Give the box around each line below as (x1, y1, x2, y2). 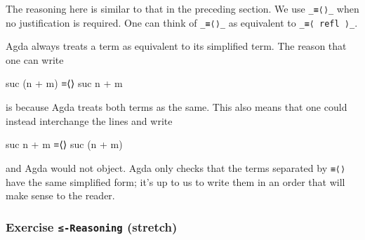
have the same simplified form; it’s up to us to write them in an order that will (6, 174, 345, 189)
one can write (6, 52, 64, 67)
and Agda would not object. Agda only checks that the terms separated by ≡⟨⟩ (6, 160, 346, 175)
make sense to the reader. (6, 188, 115, 203)
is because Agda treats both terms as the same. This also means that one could (6, 100, 347, 114)
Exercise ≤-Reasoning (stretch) (6, 218, 178, 235)
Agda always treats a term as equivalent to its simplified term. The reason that (6, 39, 347, 53)
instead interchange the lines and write (6, 113, 173, 128)
